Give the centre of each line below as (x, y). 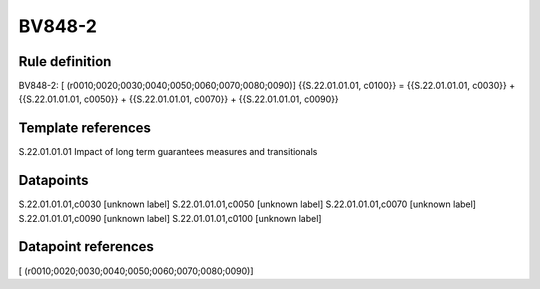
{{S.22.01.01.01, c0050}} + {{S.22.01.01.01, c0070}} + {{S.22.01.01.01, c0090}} (178, 99)
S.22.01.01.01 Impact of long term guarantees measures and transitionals (168, 152)
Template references (85, 128)
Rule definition (65, 61)
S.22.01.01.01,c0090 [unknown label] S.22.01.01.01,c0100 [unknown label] (170, 218)
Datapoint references (86, 246)
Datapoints (53, 180)
